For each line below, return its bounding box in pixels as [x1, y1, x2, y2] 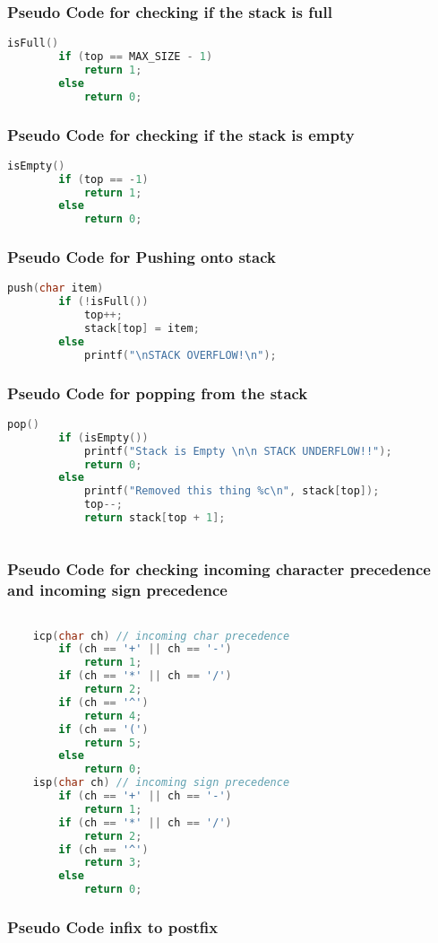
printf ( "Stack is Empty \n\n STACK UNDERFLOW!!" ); [83, 444, 392, 458]
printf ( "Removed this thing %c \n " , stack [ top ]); [83, 485, 380, 498]
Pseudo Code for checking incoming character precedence [7, 557, 431, 580]
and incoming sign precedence [7, 578, 228, 600]
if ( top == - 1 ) [58, 172, 149, 186]
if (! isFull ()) [58, 295, 149, 309]
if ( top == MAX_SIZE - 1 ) [58, 50, 213, 64]
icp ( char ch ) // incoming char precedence [32, 629, 290, 642]
